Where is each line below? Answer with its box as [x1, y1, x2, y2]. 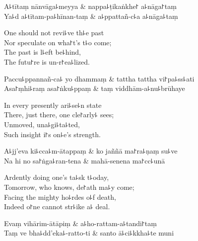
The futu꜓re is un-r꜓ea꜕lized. [4, 56, 90, 67]
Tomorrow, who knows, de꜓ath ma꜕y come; [4, 181, 134, 192]
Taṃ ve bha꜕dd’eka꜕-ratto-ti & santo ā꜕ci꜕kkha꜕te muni [4, 228, 174, 238]
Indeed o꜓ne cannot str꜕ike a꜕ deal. [4, 201, 110, 212]
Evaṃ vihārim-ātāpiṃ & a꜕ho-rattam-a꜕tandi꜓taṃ [4, 218, 157, 228]
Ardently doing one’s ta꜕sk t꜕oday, [4, 172, 109, 182]
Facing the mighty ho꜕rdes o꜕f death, [4, 191, 116, 202]
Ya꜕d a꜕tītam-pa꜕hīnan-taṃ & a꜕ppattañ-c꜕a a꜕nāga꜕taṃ [4, 10, 178, 21]
